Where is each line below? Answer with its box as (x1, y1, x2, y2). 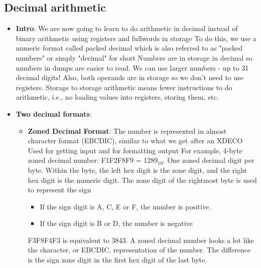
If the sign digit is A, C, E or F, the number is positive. (40, 201, 211, 211)
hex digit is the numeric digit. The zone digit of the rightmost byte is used (28, 174, 257, 185)
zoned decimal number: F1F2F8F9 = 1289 (28, 155, 158, 165)
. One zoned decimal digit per (163, 155, 254, 165)
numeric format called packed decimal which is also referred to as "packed (16, 43, 243, 53)
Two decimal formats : (16, 108, 92, 119)
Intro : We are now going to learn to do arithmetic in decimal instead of (16, 23, 238, 34)
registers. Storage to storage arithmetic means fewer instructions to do (16, 82, 232, 92)
